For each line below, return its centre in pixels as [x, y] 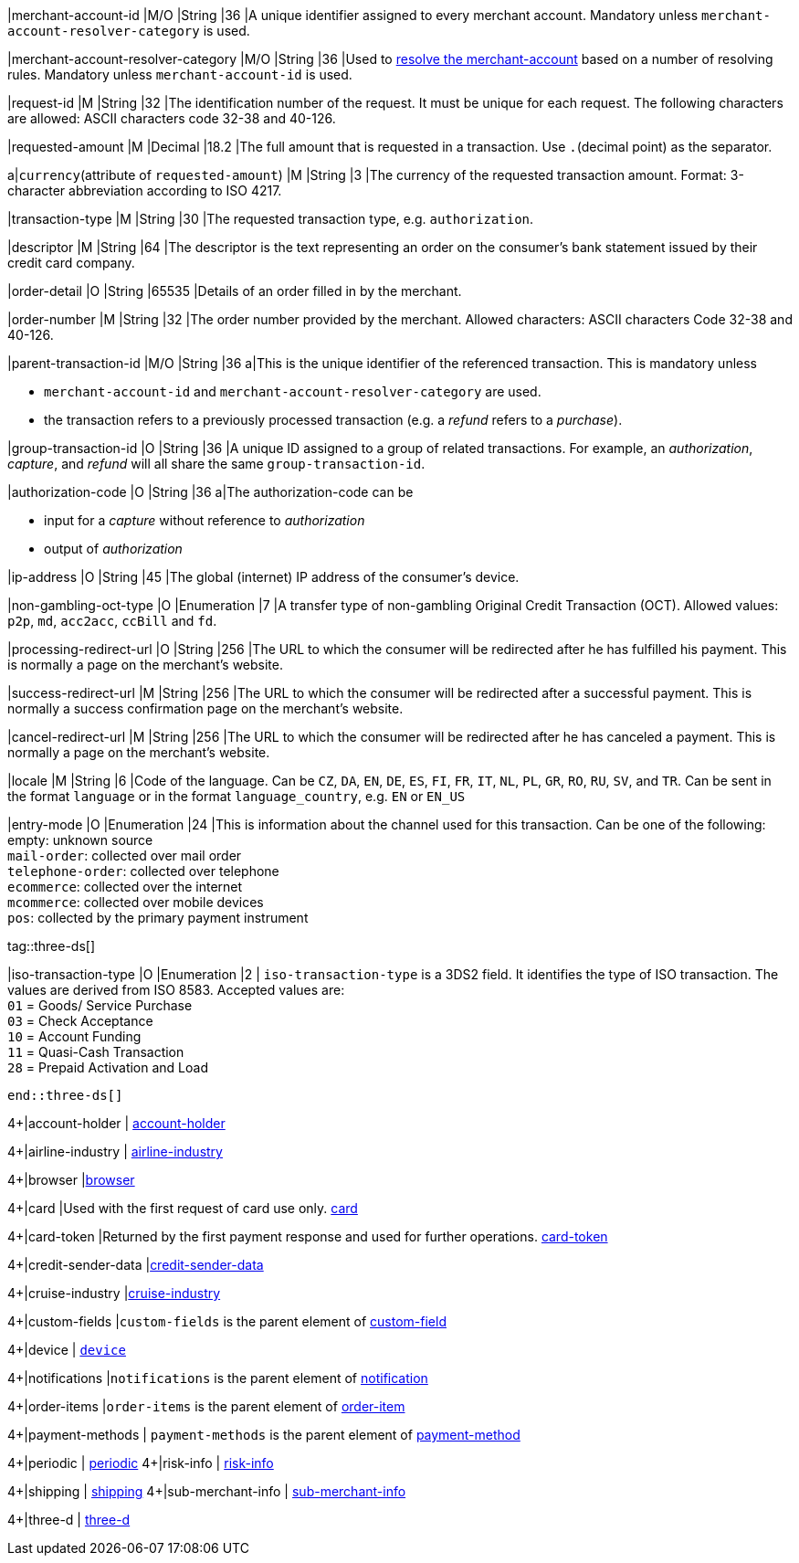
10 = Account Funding [74, 1036]
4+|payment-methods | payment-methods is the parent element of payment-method [264, 1435]
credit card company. [71, 263]
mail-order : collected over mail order [125, 855]
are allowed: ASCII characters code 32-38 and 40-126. [172, 118]
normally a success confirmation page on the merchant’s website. [205, 708]
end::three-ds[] [65, 1095]
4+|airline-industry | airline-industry [115, 1151]
